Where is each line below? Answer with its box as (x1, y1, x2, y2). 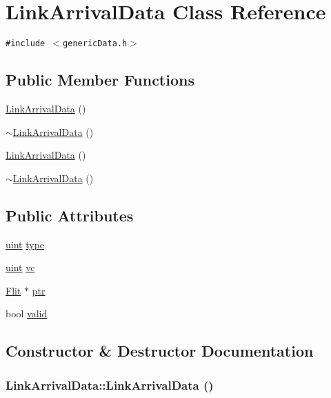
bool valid (6, 306, 48, 321)
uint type (6, 237, 45, 251)
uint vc (6, 260, 35, 275)
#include (6, 39, 46, 49)
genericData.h (63, 39, 128, 49)
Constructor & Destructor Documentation (6, 340, 314, 361)
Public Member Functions (6, 69, 194, 90)
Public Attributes (6, 204, 134, 226)
